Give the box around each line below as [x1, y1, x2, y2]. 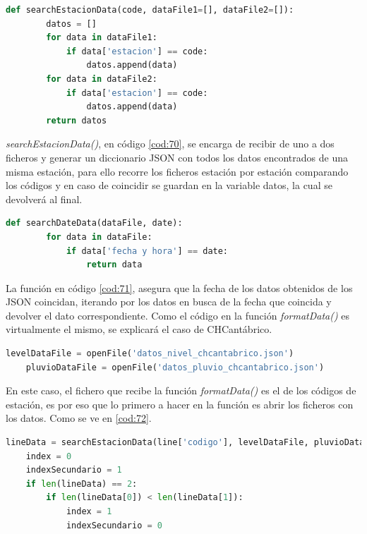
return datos [46, 115, 107, 126]
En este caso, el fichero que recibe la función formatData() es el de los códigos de [6, 383, 356, 398]
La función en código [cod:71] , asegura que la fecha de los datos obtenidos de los [6, 280, 353, 295]
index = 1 [66, 506, 112, 516]
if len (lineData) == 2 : [25, 478, 138, 489]
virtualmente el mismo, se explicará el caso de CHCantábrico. [6, 322, 272, 336]
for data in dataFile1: [46, 32, 157, 43]
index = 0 [25, 451, 72, 461]
